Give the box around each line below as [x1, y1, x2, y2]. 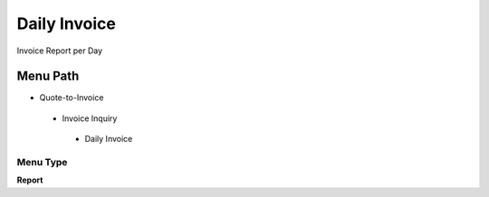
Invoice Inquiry [62, 113, 118, 124]
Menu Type [16, 156, 68, 168]
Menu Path [16, 69, 80, 84]
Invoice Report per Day [16, 45, 103, 56]
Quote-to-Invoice [39, 92, 104, 103]
